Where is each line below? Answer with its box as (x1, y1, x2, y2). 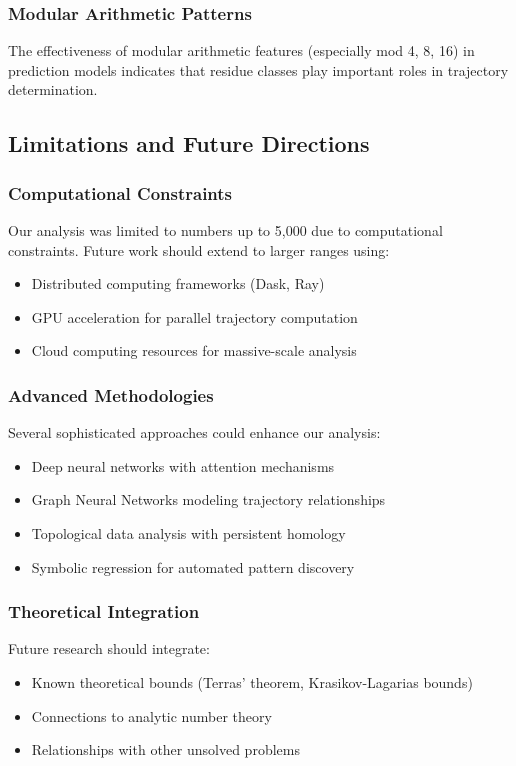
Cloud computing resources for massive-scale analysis (31, 340, 357, 361)
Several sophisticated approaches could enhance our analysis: (8, 422, 381, 443)
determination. (8, 79, 98, 100)
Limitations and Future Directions (8, 128, 370, 159)
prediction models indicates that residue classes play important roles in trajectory (8, 59, 509, 80)
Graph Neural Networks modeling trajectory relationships (31, 489, 386, 510)
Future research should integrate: (8, 638, 210, 659)
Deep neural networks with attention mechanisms (31, 455, 335, 476)
